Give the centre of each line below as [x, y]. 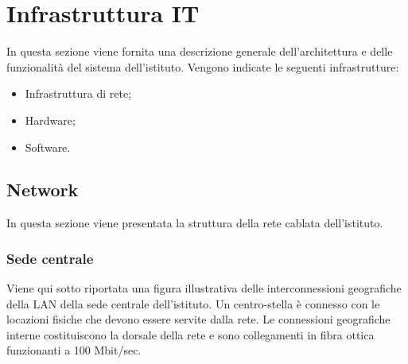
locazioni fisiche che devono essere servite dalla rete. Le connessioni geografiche [198, 319]
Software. [48, 147]
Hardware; [50, 120]
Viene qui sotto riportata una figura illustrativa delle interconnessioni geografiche [204, 288]
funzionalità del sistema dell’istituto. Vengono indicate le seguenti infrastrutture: [203, 66]
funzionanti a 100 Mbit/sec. [74, 350]
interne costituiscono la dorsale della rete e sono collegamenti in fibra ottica [190, 334]
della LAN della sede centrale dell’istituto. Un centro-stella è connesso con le [193, 303]
